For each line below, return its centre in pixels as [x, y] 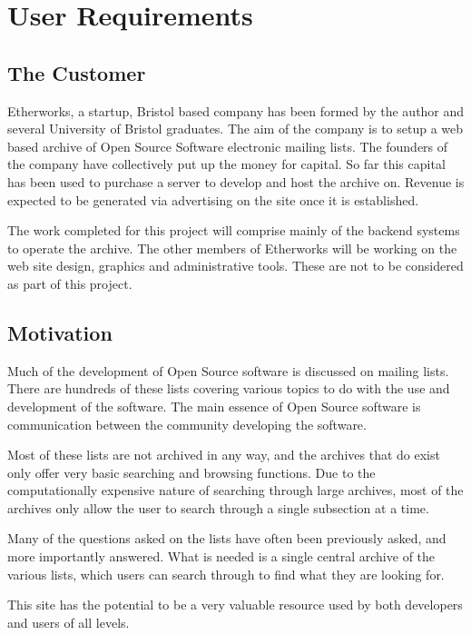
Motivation [60, 332]
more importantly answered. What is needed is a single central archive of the [221, 556]
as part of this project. [70, 283]
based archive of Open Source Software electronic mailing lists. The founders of [228, 146]
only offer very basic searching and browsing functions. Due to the [191, 472]
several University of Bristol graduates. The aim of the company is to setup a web [235, 129]
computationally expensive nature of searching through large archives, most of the [235, 490]
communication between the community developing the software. [187, 424]
